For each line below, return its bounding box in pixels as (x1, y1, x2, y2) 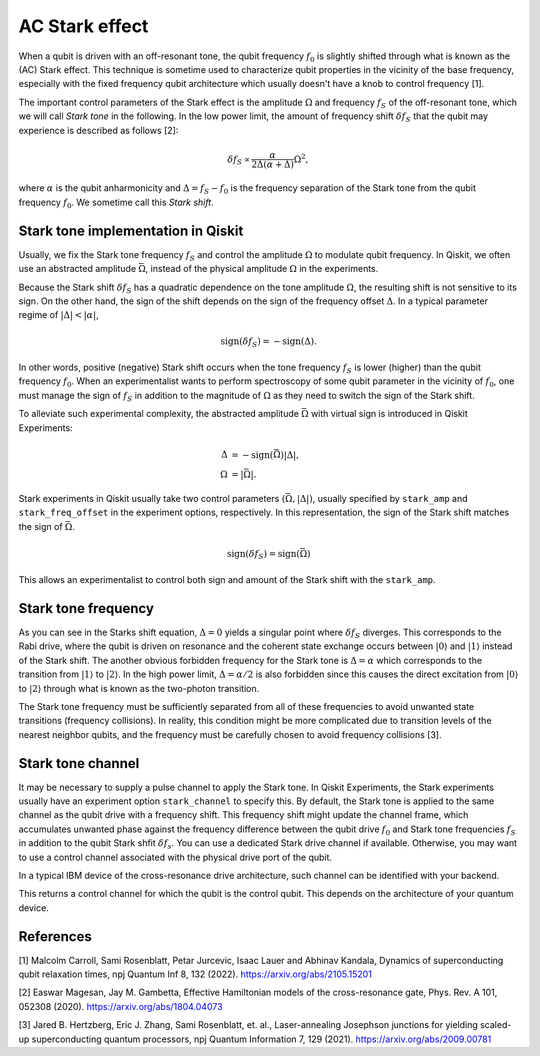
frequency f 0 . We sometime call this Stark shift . (18, 196, 214, 210)
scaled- (480, 1019, 512, 1031)
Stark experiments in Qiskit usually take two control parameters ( (18, 492, 286, 504)
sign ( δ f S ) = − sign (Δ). (220, 335, 317, 349)
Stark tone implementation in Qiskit (18, 222, 244, 239)
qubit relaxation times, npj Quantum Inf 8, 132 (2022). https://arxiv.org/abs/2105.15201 (18, 968, 372, 980)
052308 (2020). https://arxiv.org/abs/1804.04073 (18, 1000, 224, 1012)
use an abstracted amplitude (18, 263, 137, 275)
